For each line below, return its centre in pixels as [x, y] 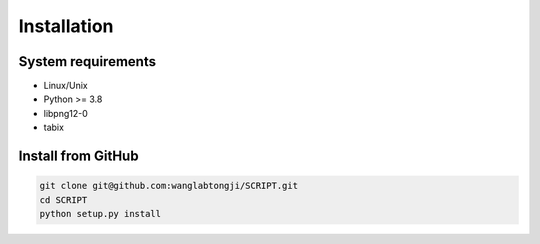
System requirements [87, 61]
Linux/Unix [66, 86]
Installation [66, 26]
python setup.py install [100, 214]
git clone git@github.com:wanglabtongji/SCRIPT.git [169, 186]
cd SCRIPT [63, 199]
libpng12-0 [66, 113]
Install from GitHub [78, 156]
